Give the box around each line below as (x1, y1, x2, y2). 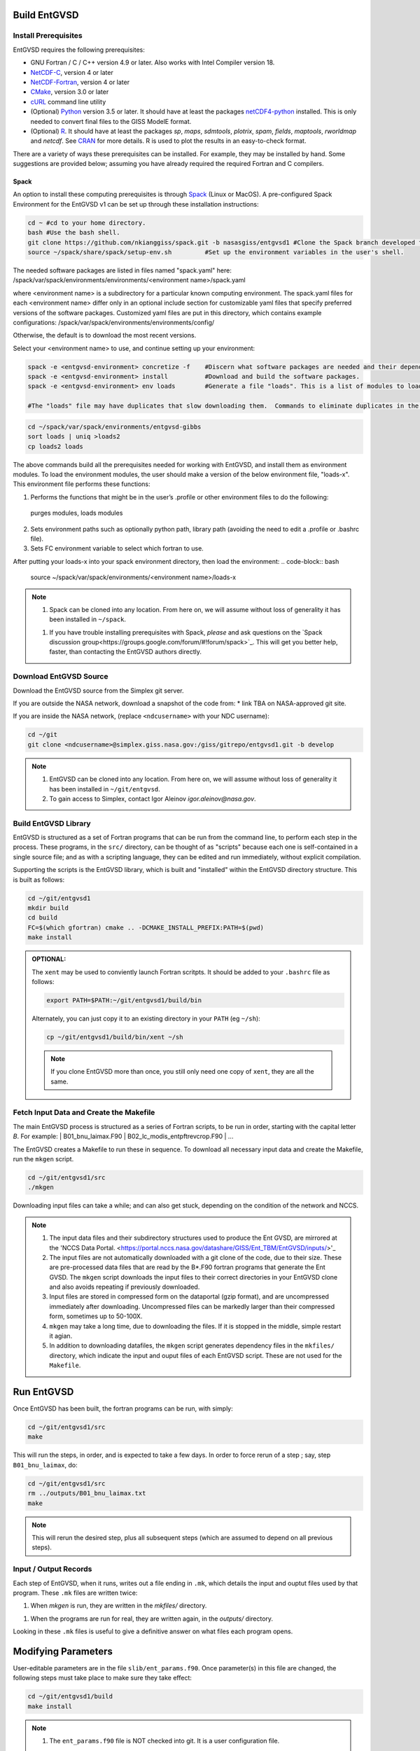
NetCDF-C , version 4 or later (30, 68, 113, 76)
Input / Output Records (13, 1564, 92, 1574)
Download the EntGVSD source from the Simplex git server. (13, 686, 185, 695)
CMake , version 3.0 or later (30, 88, 109, 96)
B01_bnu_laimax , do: (13, 1460, 78, 1469)
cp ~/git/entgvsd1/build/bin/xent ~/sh (46, 1033, 183, 1041)
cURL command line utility (30, 97, 106, 106)
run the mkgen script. (13, 1154, 74, 1163)
